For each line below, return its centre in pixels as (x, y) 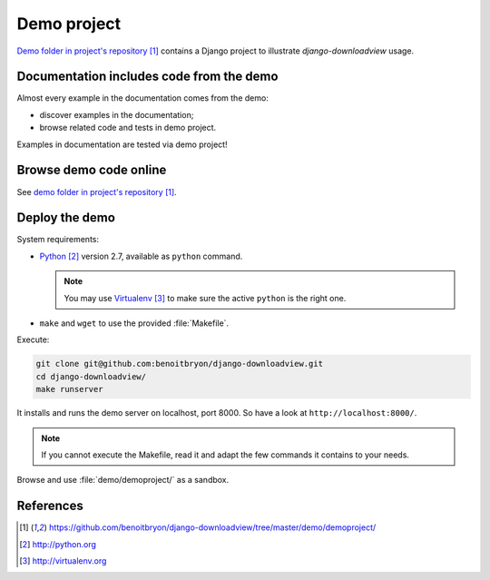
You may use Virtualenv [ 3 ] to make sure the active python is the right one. (205, 298)
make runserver (69, 389)
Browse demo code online (92, 170)
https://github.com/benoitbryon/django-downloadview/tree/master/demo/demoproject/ (212, 527)
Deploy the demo (66, 218)
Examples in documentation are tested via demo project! (122, 144)
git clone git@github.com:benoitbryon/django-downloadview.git (180, 364)
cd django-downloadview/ (91, 376)
